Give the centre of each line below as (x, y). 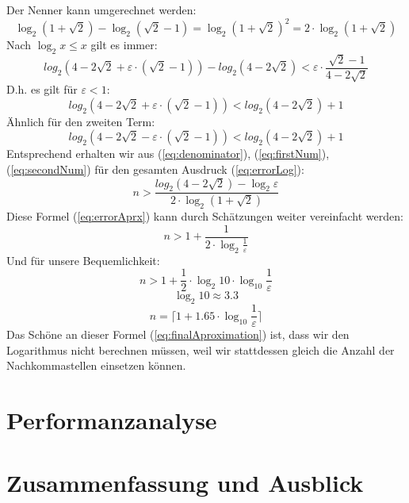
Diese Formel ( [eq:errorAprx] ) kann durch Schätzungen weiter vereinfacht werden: (205, 215)
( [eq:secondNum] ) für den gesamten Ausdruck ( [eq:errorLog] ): (155, 169)
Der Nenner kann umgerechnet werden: (101, 10)
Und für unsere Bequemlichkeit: (83, 260)
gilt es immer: (124, 45)
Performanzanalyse (112, 420)
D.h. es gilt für (42, 89)
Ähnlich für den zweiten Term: (81, 121)
